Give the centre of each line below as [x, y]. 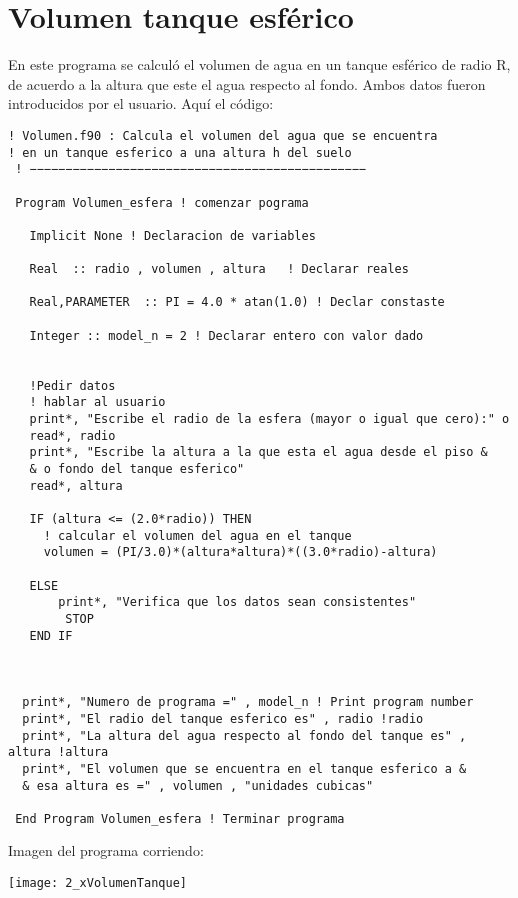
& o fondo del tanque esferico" [137, 469]
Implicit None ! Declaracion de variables [172, 235]
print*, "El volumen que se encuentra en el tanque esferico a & [244, 768]
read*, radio [72, 435]
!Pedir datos [72, 385]
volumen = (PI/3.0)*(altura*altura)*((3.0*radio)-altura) [240, 552]
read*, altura [76, 485]
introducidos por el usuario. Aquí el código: [141, 103]
